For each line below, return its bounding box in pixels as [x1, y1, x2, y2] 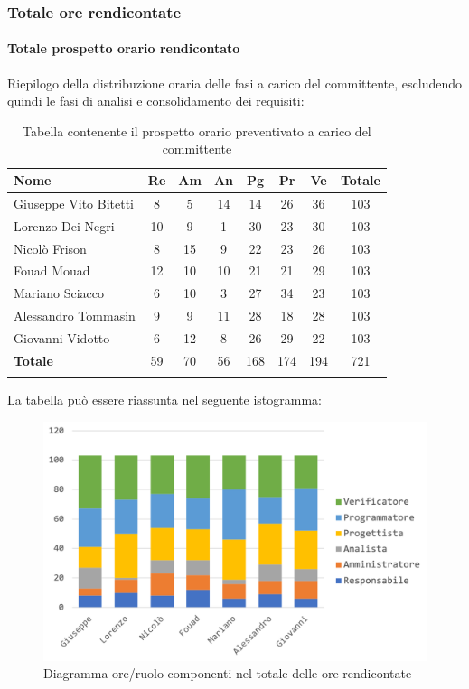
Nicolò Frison [14, 238, 87, 257]
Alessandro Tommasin [14, 306, 136, 325]
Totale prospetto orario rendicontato [7, 39, 240, 58]
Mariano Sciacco [14, 284, 104, 303]
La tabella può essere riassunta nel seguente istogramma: [7, 390, 323, 409]
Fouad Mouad [14, 261, 90, 280]
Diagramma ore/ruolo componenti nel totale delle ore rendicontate [43, 664, 412, 683]
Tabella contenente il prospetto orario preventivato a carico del [23, 121, 371, 140]
